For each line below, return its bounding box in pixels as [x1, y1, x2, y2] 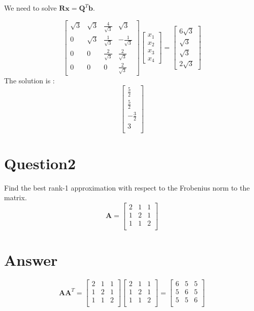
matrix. [4, 192, 27, 203]
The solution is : [4, 75, 55, 85]
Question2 [4, 152, 76, 173]
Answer [4, 250, 58, 270]
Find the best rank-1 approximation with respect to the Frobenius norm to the [4, 182, 250, 193]
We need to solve [4, 3, 57, 13]
